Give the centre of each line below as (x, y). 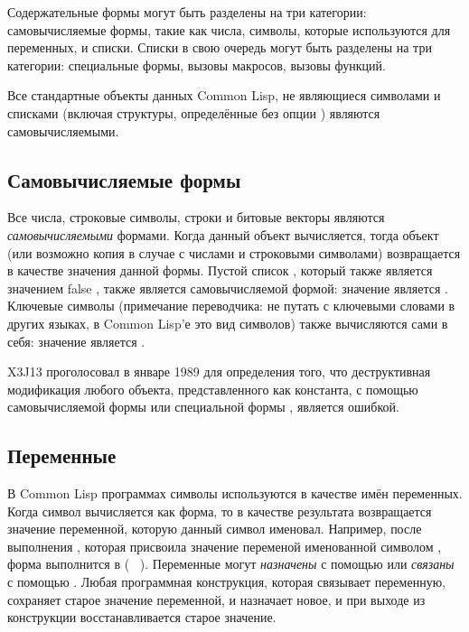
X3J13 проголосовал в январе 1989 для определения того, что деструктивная (219, 372)
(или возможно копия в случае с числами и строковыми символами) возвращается (234, 252)
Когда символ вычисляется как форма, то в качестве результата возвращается (220, 511)
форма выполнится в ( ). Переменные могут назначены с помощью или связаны (231, 564)
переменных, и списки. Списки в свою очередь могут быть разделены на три (220, 47)
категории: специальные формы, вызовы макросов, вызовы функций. (197, 65)
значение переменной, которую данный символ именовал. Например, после (215, 529)
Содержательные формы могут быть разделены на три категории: (187, 12)
